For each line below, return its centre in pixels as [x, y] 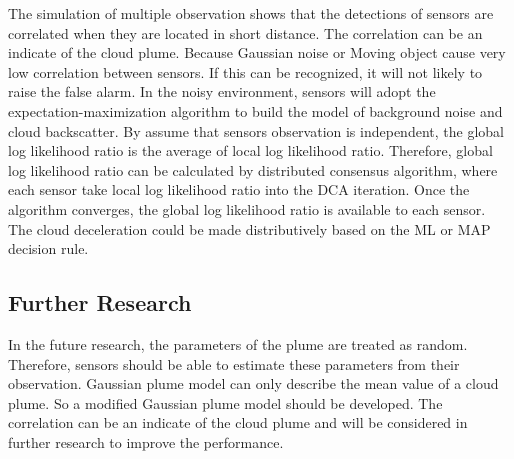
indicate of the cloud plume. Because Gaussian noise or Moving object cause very [257, 52]
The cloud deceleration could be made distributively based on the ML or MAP [249, 228]
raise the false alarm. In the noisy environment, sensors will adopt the [222, 91]
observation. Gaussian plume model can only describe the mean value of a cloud [253, 383]
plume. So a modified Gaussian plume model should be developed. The [225, 402]
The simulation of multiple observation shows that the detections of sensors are [251, 13]
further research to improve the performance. [146, 441]
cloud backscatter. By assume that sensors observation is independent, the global [256, 130]
